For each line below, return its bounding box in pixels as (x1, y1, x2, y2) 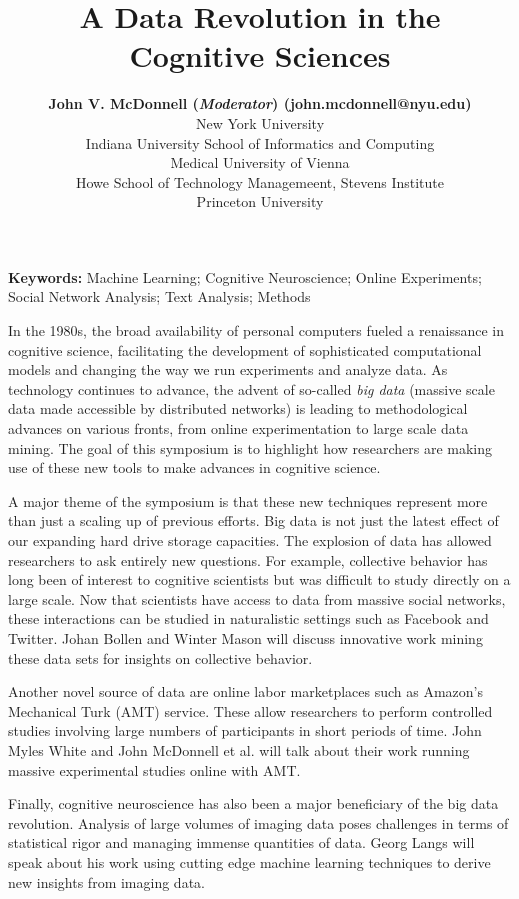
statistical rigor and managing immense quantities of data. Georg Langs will (8, 832, 475, 853)
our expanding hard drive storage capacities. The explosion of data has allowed (8, 530, 492, 550)
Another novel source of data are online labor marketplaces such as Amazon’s (8, 681, 483, 702)
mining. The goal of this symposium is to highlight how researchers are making (8, 437, 492, 458)
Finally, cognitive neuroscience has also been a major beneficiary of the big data (8, 793, 499, 814)
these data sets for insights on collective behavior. (8, 647, 313, 668)
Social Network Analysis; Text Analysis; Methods (8, 286, 311, 307)
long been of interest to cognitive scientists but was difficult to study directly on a (8, 569, 511, 590)
